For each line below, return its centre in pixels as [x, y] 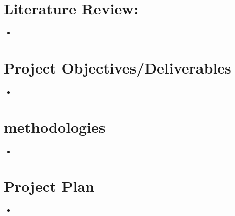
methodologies [55, 127]
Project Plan [49, 186]
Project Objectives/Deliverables [117, 67]
